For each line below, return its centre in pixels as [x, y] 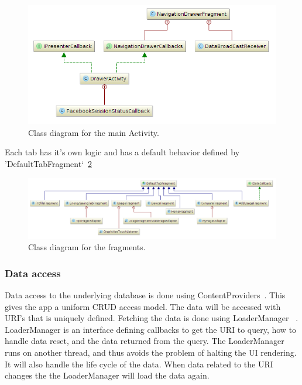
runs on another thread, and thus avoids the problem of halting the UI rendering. [151, 352]
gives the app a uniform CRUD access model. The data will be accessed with [143, 306]
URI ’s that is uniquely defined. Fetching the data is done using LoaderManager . [152, 318]
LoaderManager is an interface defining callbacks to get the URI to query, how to [151, 329]
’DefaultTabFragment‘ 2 [49, 164]
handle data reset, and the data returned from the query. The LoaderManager [145, 341]
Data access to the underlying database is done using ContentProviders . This [145, 295]
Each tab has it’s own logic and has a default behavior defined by [122, 152]
